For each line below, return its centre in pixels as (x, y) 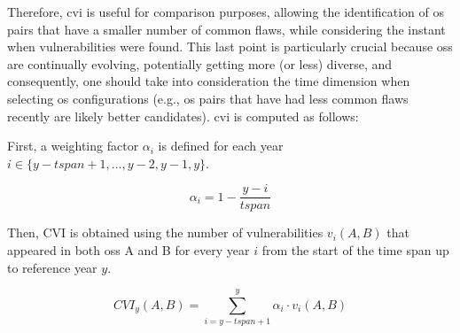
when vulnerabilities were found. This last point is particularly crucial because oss (230, 46)
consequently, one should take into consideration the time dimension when (209, 81)
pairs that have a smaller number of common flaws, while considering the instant (226, 29)
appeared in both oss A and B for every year (129, 250)
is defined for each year (221, 146)
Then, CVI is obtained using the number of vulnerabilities (165, 232)
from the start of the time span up (355, 250)
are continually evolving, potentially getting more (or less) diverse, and (200, 63)
